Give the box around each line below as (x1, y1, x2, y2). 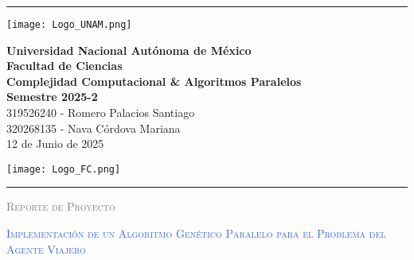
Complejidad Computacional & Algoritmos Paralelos (6, 72, 302, 89)
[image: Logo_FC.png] (6, 163, 121, 175)
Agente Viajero (6, 240, 86, 257)
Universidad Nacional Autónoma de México (6, 41, 252, 58)
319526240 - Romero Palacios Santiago (6, 104, 195, 121)
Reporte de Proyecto (6, 198, 115, 215)
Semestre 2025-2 (6, 88, 98, 105)
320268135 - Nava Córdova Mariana (6, 119, 181, 136)
